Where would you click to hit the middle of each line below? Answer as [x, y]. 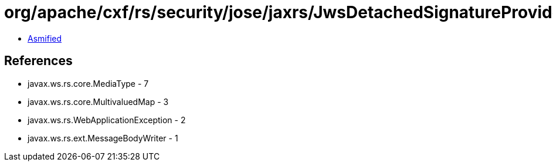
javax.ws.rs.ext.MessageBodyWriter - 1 [103, 138]
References [38, 61]
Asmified [45, 38]
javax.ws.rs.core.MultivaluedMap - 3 [98, 101]
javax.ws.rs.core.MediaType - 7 [88, 83]
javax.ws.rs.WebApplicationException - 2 [107, 120]
